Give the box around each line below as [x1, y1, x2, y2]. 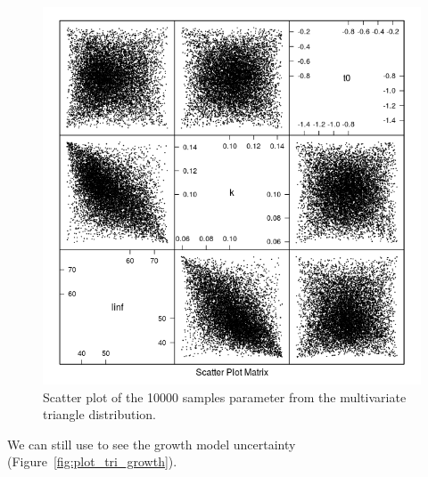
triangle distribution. [43, 405, 156, 424]
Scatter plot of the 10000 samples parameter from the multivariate [43, 387, 407, 406]
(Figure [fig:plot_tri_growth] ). [7, 452, 177, 471]
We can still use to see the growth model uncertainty [7, 434, 296, 453]
